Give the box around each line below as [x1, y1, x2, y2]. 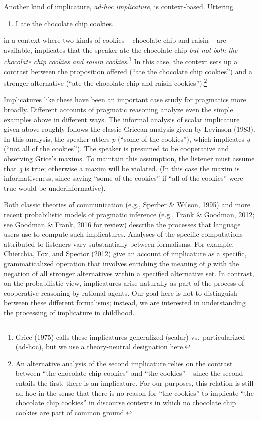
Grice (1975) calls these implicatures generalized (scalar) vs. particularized [15, 331, 245, 342]
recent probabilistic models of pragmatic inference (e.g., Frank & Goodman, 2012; [4, 209, 255, 219]
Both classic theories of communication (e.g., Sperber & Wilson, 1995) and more [4, 199, 250, 210]
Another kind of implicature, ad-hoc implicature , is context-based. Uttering [4, 1, 234, 11]
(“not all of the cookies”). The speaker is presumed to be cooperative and [4, 143, 229, 154]
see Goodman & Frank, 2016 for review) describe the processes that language [4, 219, 241, 229]
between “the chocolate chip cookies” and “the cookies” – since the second [15, 368, 243, 378]
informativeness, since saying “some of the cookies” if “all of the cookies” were [4, 173, 243, 183]
